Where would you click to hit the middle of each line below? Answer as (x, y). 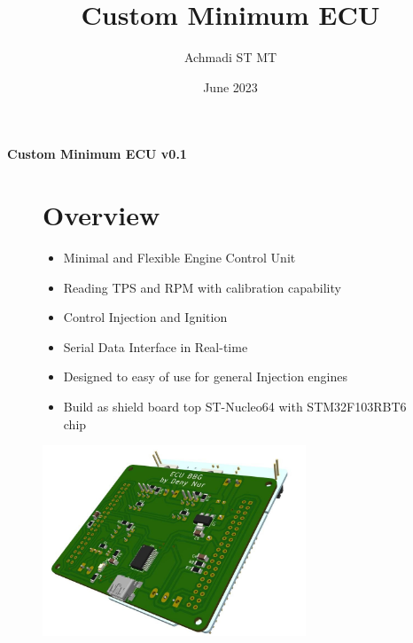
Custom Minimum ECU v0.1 (97, 154)
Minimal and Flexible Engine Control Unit (179, 258)
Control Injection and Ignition (145, 317)
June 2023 (230, 86)
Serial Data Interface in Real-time (156, 346)
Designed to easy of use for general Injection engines (206, 376)
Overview (101, 215)
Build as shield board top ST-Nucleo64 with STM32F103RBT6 (235, 406)
